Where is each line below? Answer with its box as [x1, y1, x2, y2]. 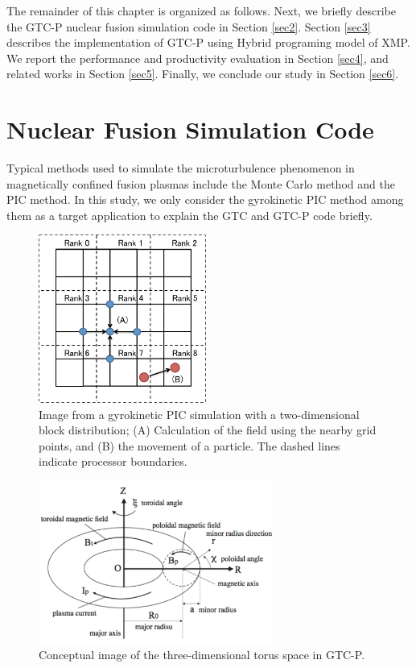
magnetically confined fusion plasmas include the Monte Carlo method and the [6, 175, 395, 192]
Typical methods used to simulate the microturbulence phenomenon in [6, 160, 355, 176]
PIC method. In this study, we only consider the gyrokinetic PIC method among [6, 191, 404, 208]
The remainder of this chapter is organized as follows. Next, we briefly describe [6, 2, 396, 19]
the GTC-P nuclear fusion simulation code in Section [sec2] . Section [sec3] [6, 18, 371, 35]
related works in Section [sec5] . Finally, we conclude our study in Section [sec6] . [6, 65, 399, 82]
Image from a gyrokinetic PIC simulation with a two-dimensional [39, 405, 360, 422]
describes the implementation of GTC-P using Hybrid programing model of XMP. [6, 34, 410, 51]
